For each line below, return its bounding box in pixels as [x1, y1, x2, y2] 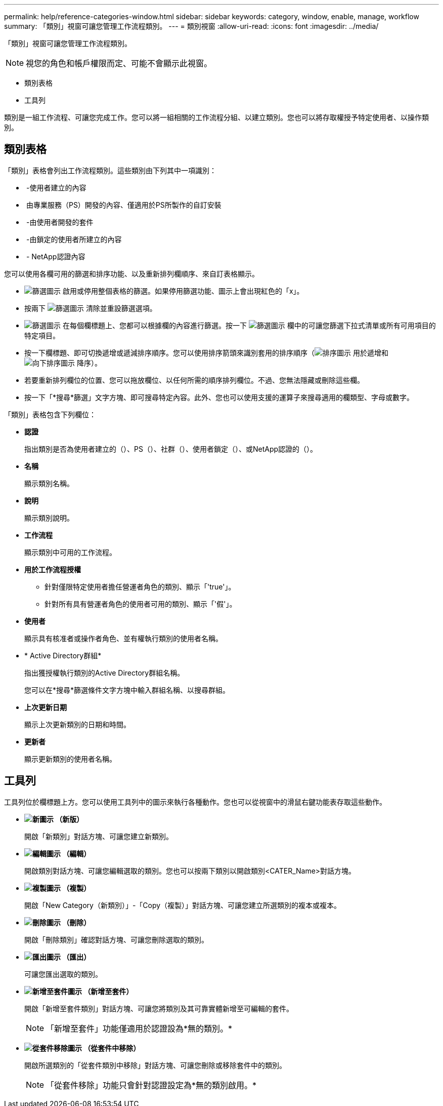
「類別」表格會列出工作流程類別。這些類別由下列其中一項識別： [4, 166, 216, 175]
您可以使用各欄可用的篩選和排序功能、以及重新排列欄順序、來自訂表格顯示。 [4, 269, 259, 278]
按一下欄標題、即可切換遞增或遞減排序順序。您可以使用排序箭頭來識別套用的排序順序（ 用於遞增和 [24, 348, 388, 357]
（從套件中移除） [83, 1043, 141, 1052]
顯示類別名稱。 [24, 479, 74, 488]
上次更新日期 [24, 702, 67, 712]
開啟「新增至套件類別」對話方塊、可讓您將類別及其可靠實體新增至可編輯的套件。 [24, 1004, 293, 1013]
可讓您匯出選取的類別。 [24, 969, 102, 978]
